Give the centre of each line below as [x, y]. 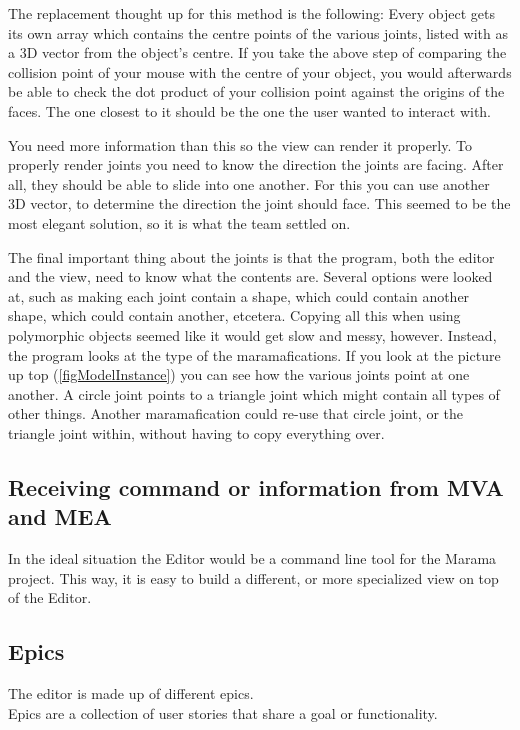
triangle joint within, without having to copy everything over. [196, 432]
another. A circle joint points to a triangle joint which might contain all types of [254, 393]
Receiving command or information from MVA [256, 486]
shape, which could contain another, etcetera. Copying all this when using [234, 315]
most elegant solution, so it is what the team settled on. [179, 222]
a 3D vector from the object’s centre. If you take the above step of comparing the [257, 52]
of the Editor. [50, 597]
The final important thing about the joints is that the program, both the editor [251, 256]
